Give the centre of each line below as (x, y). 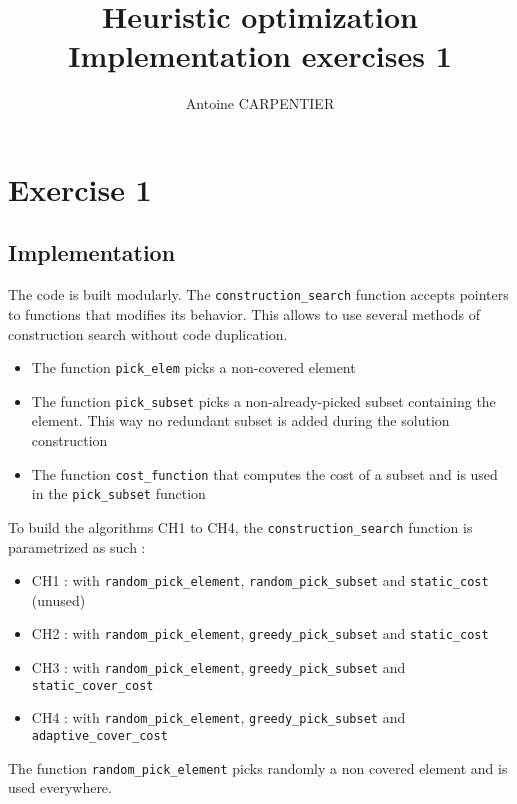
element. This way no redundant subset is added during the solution (240, 420)
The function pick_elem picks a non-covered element (193, 367)
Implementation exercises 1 (260, 55)
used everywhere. (60, 787)
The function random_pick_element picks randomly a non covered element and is (258, 767)
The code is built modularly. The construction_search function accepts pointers (258, 294)
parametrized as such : (77, 546)
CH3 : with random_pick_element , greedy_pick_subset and (218, 667)
